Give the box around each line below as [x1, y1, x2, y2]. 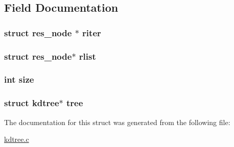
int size [4, 73, 34, 86]
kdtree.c [4, 134, 29, 144]
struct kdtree [4, 96, 59, 109]
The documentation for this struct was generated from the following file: [4, 116, 230, 127]
